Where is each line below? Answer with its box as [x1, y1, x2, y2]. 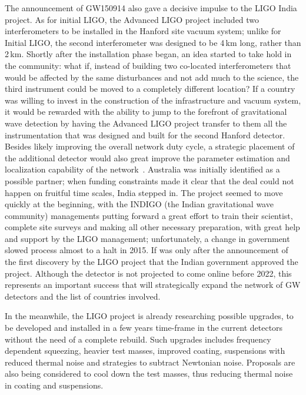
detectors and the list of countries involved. [5, 290, 161, 302]
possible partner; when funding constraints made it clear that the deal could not [5, 174, 294, 187]
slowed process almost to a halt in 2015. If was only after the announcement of [5, 244, 288, 256]
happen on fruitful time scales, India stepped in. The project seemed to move [5, 186, 283, 198]
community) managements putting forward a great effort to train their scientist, [5, 209, 293, 221]
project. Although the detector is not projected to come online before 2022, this [5, 267, 292, 279]
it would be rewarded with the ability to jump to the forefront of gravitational [5, 105, 287, 118]
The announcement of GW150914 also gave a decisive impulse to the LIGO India [5, 2, 297, 14]
